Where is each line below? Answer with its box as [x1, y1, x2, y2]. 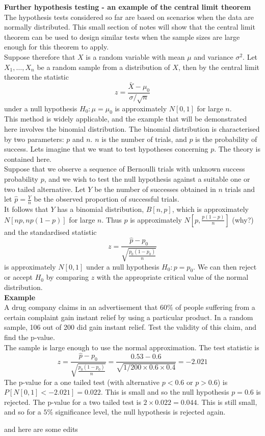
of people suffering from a [175, 302, 255, 312]
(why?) [232, 214, 254, 225]
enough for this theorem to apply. [4, 41, 109, 52]
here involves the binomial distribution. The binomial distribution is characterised [4, 123, 260, 134]
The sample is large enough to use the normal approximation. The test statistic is [4, 342, 259, 352]
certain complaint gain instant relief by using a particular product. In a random [4, 311, 253, 322]
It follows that [4, 203, 48, 214]
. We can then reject [193, 261, 257, 272]
